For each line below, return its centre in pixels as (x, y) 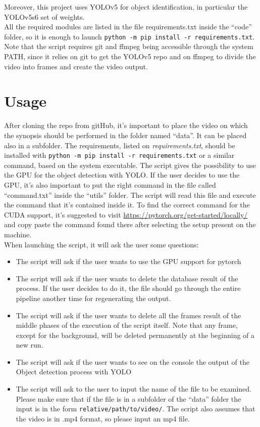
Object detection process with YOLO (74, 372)
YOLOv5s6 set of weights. (44, 16)
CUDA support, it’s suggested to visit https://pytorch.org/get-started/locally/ (126, 214)
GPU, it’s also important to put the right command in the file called (110, 184)
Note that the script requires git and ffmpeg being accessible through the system (129, 46)
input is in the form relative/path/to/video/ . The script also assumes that (136, 409)
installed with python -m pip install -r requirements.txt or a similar (119, 155)
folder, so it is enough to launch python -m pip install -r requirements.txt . (129, 36)
